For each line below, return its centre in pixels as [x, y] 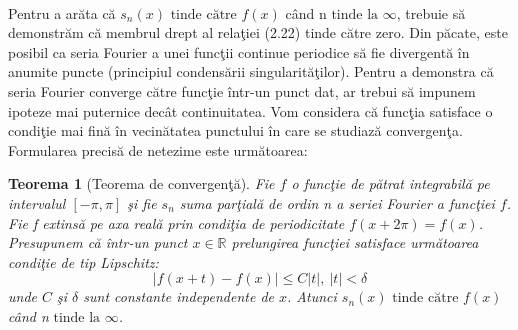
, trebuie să [431, 12]
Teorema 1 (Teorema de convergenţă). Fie [141, 183]
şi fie [142, 202]
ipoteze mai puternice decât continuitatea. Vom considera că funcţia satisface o [250, 110]
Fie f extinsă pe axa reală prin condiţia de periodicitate [176, 222]
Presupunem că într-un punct [98, 242]
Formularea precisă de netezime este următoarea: [158, 149]
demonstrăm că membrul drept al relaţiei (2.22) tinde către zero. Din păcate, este [258, 32]
